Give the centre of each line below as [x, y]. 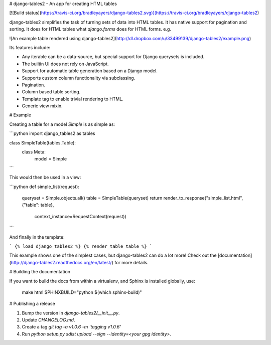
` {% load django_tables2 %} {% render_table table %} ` [81, 246]
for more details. [131, 262]
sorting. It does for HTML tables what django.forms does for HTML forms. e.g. [90, 29]
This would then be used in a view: [45, 178]
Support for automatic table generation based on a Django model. [90, 71]
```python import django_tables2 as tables [52, 133]
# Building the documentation [40, 272]
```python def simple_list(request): [44, 187]
